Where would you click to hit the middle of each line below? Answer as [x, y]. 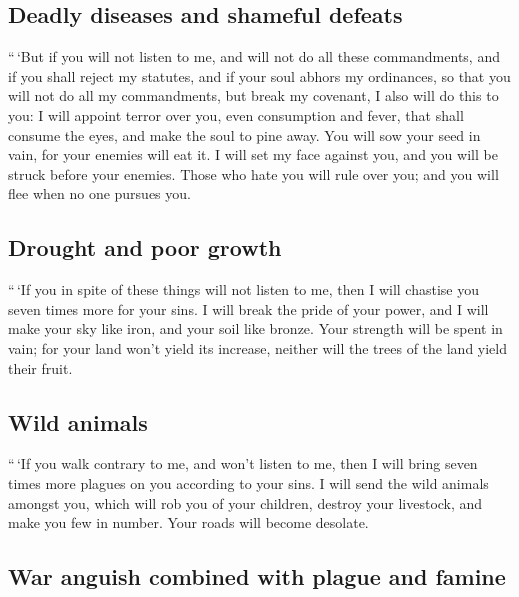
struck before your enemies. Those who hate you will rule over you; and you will [253, 173]
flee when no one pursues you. [99, 193]
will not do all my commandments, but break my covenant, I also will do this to [253, 95]
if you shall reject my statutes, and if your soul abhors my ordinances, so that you [259, 75]
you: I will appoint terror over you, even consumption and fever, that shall [236, 114]
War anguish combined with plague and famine [257, 576]
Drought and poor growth [145, 247]
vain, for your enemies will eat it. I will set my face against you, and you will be [253, 154]
